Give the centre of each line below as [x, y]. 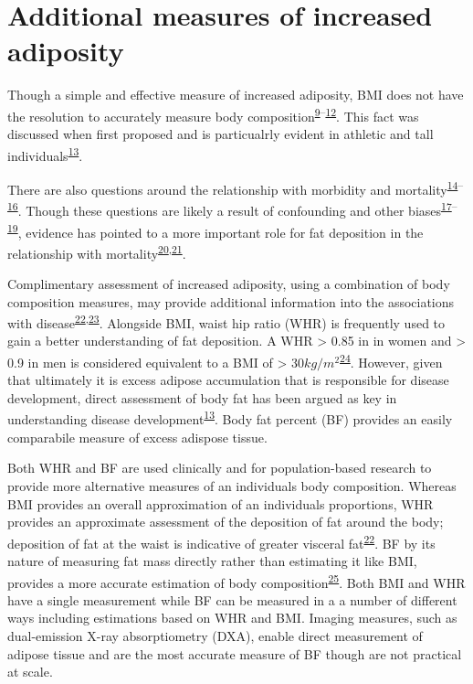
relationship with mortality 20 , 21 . [97, 251]
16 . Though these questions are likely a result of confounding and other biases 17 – [232, 209]
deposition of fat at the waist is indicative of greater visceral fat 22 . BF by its [221, 541]
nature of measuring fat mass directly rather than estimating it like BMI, [212, 560]
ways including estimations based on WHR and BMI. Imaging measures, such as [232, 618]
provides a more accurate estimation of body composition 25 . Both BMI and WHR [236, 581]
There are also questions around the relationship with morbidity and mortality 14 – [236, 188]
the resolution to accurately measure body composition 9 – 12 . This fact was [213, 114]
